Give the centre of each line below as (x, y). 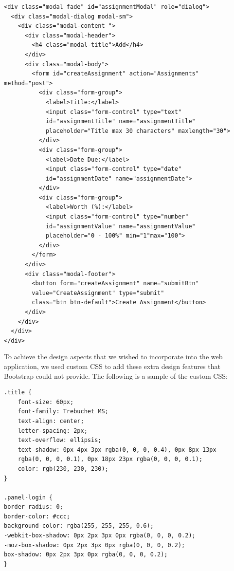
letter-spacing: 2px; (53, 431)
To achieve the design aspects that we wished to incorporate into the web (113, 357)
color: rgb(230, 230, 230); (63, 469)
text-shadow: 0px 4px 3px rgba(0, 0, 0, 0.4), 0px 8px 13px (117, 450)
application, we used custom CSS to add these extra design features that (112, 366)
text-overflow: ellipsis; (60, 440)
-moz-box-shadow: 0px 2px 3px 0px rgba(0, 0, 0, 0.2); (95, 545)
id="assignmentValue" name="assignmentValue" (120, 226)
